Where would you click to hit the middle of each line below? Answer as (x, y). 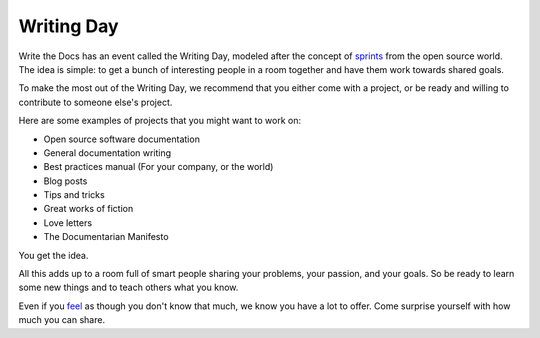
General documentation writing (107, 152)
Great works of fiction (88, 209)
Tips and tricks (74, 195)
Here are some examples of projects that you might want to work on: (160, 121)
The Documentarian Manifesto (106, 237)
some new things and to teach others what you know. (128, 287)
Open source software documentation (121, 139)
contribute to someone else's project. (95, 102)
